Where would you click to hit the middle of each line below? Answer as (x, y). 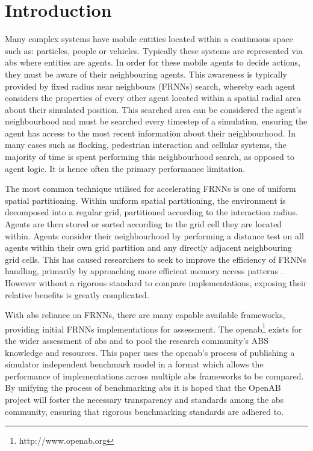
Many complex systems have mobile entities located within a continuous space (149, 39)
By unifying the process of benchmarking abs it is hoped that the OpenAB (143, 388)
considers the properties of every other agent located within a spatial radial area (153, 98)
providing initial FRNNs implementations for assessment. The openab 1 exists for (153, 328)
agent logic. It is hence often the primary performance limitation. (125, 168)
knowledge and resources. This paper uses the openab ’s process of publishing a (150, 352)
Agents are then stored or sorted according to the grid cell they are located (144, 224)
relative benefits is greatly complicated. (77, 294)
